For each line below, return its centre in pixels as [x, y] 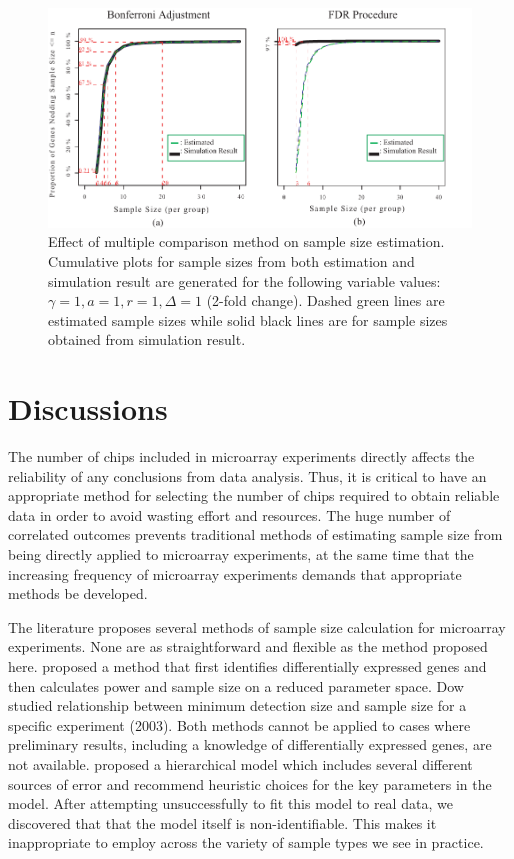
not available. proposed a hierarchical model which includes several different [240, 763]
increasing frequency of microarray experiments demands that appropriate [235, 573]
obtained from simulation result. [147, 339]
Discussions [88, 408]
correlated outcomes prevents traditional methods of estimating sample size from [255, 534]
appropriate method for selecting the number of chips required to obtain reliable [254, 495]
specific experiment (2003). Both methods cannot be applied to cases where [239, 724]
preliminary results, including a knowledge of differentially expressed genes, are [250, 744]
